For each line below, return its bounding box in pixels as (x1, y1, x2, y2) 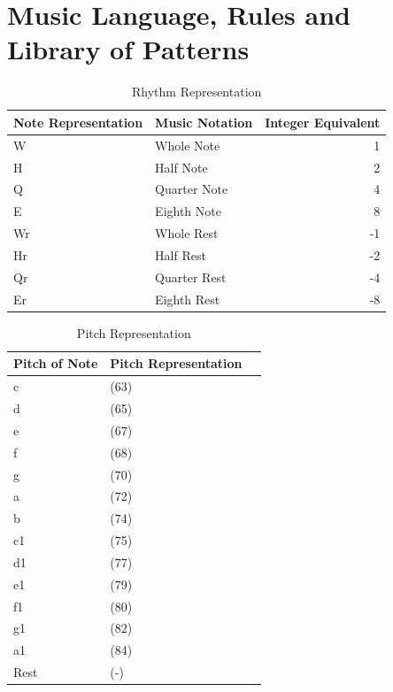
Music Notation (155, 112, 253, 131)
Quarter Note (155, 180, 228, 198)
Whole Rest (155, 224, 219, 242)
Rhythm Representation (131, 82, 262, 101)
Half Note (155, 158, 208, 176)
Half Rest (155, 245, 206, 264)
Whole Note (155, 135, 220, 154)
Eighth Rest (155, 289, 220, 308)
